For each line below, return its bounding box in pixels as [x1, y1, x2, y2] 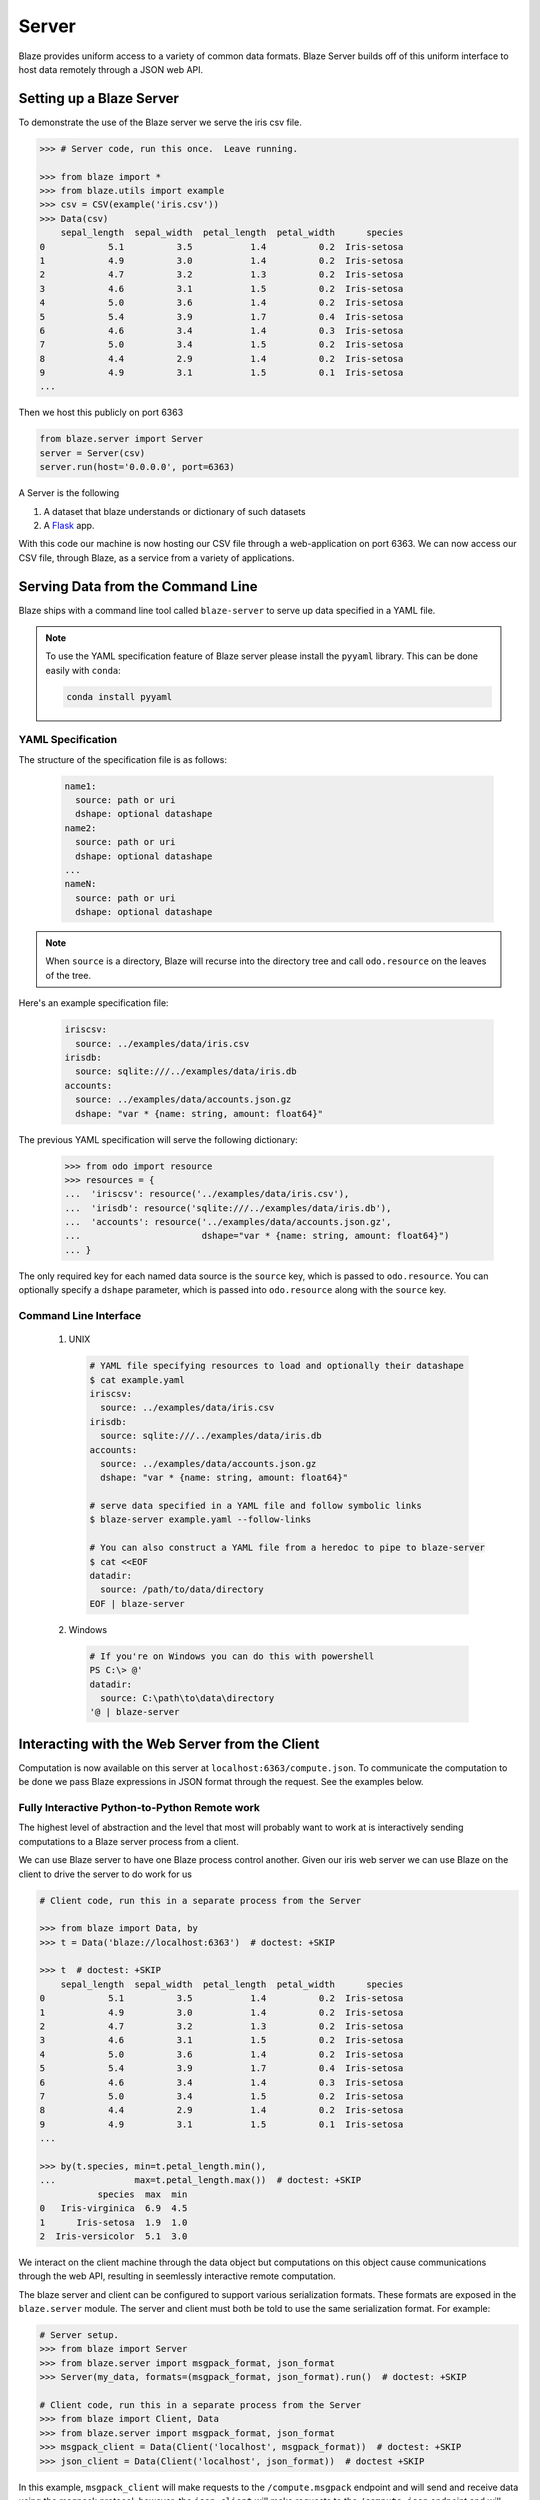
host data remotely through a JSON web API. [18, 63, 204, 75]
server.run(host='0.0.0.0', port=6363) [39, 461, 235, 473]
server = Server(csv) [39, 447, 146, 459]
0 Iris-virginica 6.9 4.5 [39, 2203, 188, 2214]
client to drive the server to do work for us [18, 1868, 192, 1880]
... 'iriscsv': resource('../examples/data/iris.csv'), [64, 1188, 350, 1200]
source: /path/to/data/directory [100, 1584, 264, 1595]
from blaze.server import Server [39, 433, 204, 445]
